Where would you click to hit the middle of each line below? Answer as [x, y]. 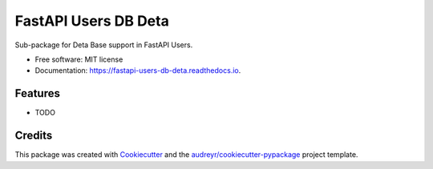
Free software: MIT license [79, 59]
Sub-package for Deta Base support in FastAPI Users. [104, 45]
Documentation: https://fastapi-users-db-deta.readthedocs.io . [138, 70]
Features [37, 93]
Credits [34, 136]
